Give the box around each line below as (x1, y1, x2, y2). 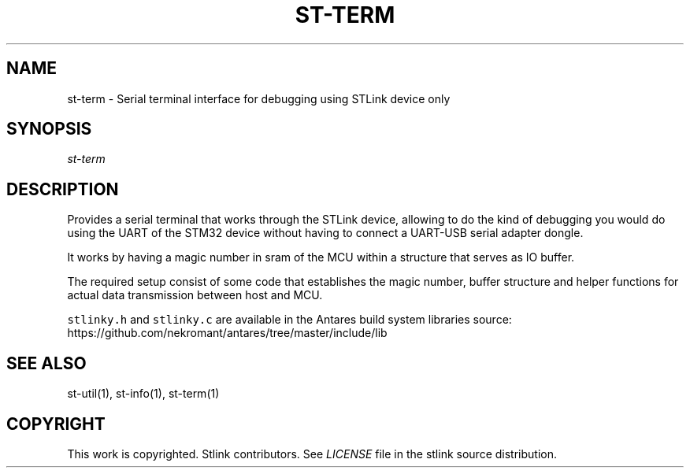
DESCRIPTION (6, 179, 119, 199)
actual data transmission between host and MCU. (67, 288, 323, 302)
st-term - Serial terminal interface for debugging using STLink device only (67, 91, 451, 106)
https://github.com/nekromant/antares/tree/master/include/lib (67, 326, 388, 340)
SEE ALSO (6, 353, 87, 373)
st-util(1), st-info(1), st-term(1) (67, 387, 220, 401)
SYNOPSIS (6, 119, 92, 139)
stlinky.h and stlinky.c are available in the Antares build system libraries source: (67, 313, 512, 327)
